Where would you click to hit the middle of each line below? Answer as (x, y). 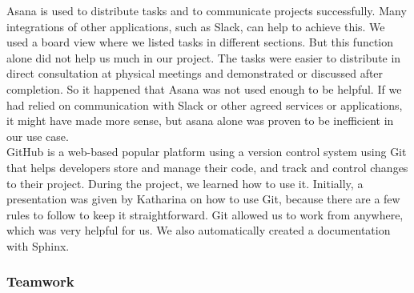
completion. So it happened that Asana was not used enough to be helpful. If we (204, 88)
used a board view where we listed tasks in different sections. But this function (200, 42)
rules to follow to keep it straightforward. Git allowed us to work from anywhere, (205, 214)
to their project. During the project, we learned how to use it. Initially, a (185, 183)
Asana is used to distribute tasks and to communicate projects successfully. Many (207, 10)
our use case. (38, 136)
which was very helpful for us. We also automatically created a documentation (199, 230)
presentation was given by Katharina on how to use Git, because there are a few (203, 199)
